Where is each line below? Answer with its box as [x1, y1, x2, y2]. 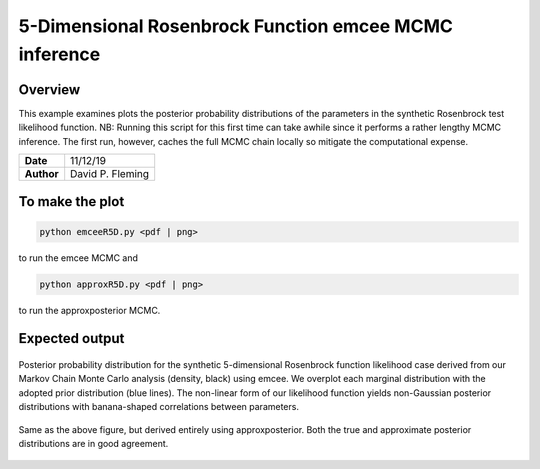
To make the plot [18, 193, 125, 210]
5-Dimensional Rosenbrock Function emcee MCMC [18, 15, 454, 37]
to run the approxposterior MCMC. [18, 304, 161, 316]
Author [24, 167, 59, 181]
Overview [18, 81, 81, 98]
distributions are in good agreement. [18, 437, 169, 449]
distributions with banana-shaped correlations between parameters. [18, 401, 300, 413]
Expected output [18, 330, 125, 347]
